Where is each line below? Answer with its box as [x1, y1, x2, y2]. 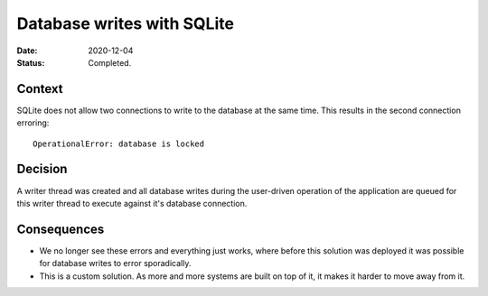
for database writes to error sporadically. [39, 258, 192, 269]
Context [16, 81, 63, 97]
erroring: [16, 117, 50, 128]
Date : [16, 45, 38, 56]
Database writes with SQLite [16, 14, 235, 33]
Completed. [88, 57, 132, 68]
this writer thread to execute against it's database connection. [16, 198, 248, 208]
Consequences [16, 221, 105, 236]
